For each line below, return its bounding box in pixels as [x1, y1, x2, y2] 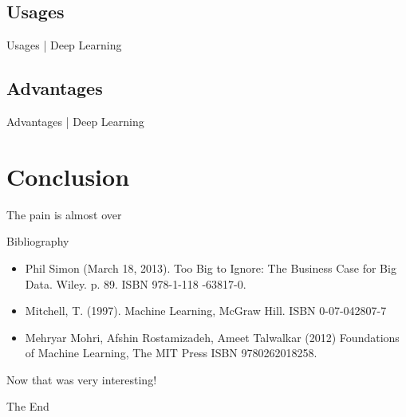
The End [6, 398, 49, 415]
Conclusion [6, 159, 130, 192]
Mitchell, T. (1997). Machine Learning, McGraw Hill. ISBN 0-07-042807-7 [25, 302, 387, 319]
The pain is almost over [6, 206, 122, 222]
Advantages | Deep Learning [6, 113, 144, 129]
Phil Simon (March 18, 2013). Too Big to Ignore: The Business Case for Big [25, 259, 396, 276]
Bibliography [6, 233, 69, 250]
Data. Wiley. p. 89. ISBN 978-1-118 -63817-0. [25, 275, 246, 292]
